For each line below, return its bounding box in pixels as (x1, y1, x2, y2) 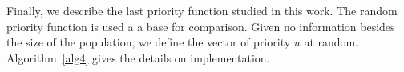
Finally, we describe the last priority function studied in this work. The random (6, 2, 398, 18)
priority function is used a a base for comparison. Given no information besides (6, 18, 395, 34)
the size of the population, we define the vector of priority (6, 34, 291, 50)
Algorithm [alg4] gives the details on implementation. (6, 49, 270, 66)
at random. (304, 34, 359, 50)
